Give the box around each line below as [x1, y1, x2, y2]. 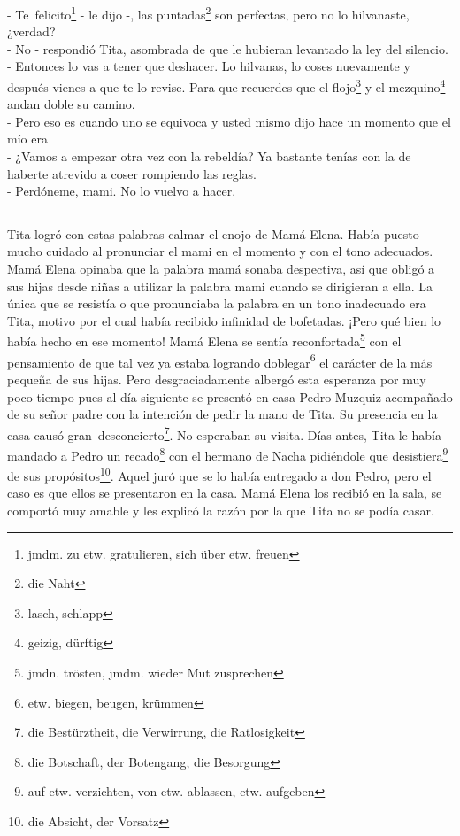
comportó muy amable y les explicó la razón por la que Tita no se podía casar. [7, 501, 434, 520]
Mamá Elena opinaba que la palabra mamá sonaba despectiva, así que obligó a [7, 259, 435, 278]
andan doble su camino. [7, 95, 135, 113]
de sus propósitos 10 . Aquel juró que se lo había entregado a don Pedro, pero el [7, 464, 432, 484]
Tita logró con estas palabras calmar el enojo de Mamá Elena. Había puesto [7, 224, 419, 243]
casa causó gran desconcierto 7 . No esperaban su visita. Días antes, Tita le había [7, 422, 441, 444]
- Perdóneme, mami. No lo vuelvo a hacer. [7, 182, 236, 200]
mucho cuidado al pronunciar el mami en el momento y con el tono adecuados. [7, 242, 433, 260]
